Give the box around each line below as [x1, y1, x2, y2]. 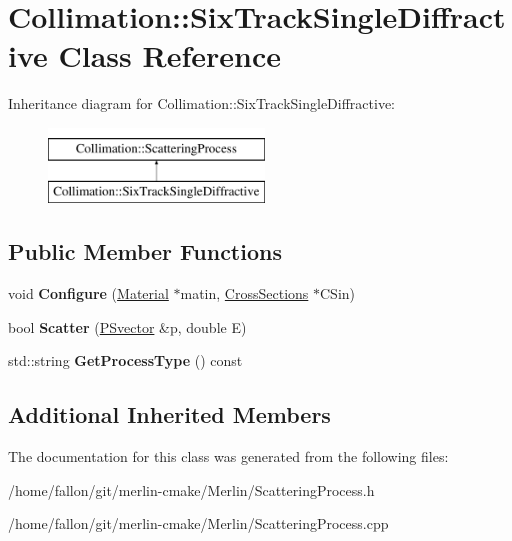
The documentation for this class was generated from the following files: [8, 446, 449, 467]
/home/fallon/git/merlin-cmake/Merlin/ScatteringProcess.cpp [8, 513, 389, 534]
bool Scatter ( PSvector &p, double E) [8, 316, 247, 337]
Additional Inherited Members [8, 399, 331, 430]
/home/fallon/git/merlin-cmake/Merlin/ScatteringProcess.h [8, 479, 375, 500]
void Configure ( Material [8, 283, 169, 304]
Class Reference [58, 35, 282, 76]
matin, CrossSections [180, 283, 309, 304]
